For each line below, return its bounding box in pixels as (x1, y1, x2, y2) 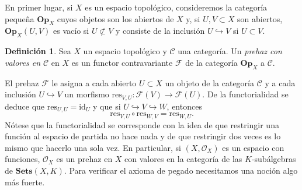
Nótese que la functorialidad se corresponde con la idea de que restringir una (5, 118, 279, 131)
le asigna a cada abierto (51, 76, 137, 89)
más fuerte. (5, 175, 45, 188)
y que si (93, 100, 121, 112)
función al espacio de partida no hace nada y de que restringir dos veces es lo (5, 130, 281, 142)
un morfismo (64, 88, 109, 100)
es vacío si (53, 24, 89, 37)
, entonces (166, 100, 202, 112)
